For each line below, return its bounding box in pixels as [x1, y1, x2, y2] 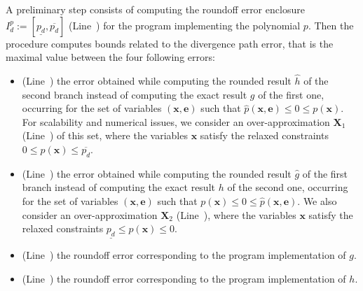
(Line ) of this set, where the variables [22, 128, 188, 143]
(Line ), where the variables [176, 207, 296, 222]
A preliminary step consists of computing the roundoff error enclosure [6, 2, 305, 16]
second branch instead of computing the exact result [22, 87, 247, 101]
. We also [297, 193, 337, 208]
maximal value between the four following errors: [6, 50, 215, 64]
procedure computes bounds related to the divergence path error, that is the [6, 36, 334, 50]
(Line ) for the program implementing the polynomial [69, 17, 301, 32]
